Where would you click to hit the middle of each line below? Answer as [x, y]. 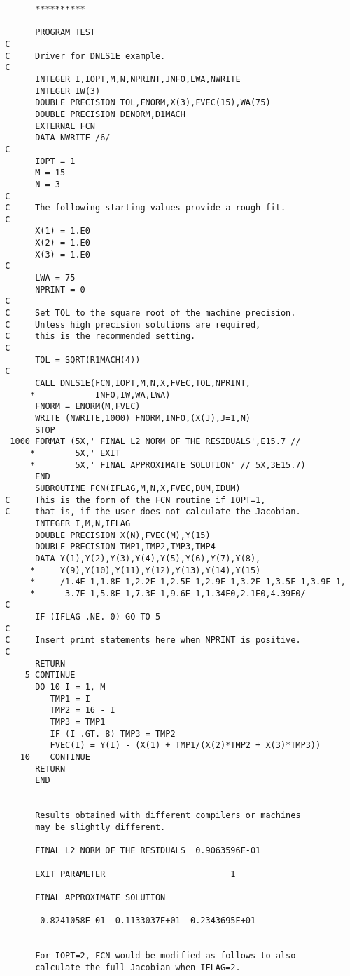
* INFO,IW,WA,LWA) [100, 395]
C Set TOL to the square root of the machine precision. [150, 313]
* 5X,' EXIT [75, 453]
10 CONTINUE [55, 757]
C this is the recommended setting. [100, 336]
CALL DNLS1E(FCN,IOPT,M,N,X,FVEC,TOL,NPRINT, [143, 383]
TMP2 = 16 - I [83, 710]
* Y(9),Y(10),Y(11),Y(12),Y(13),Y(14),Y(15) [145, 570]
